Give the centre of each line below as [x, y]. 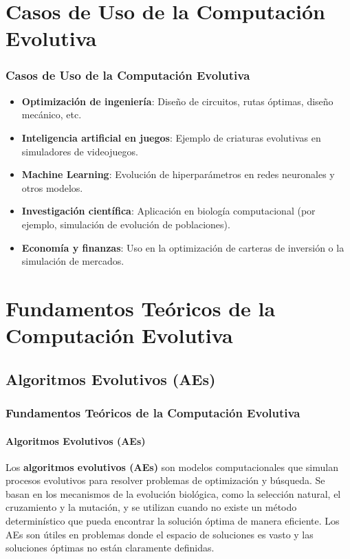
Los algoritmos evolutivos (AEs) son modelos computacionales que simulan [172, 467]
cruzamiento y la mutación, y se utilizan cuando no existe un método [151, 507]
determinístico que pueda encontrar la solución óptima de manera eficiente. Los [173, 521]
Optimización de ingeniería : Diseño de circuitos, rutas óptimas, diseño [177, 101]
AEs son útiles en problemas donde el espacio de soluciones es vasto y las [160, 534]
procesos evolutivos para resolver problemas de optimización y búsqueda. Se [165, 480]
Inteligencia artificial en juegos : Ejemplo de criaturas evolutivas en [171, 137]
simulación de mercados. [73, 261]
